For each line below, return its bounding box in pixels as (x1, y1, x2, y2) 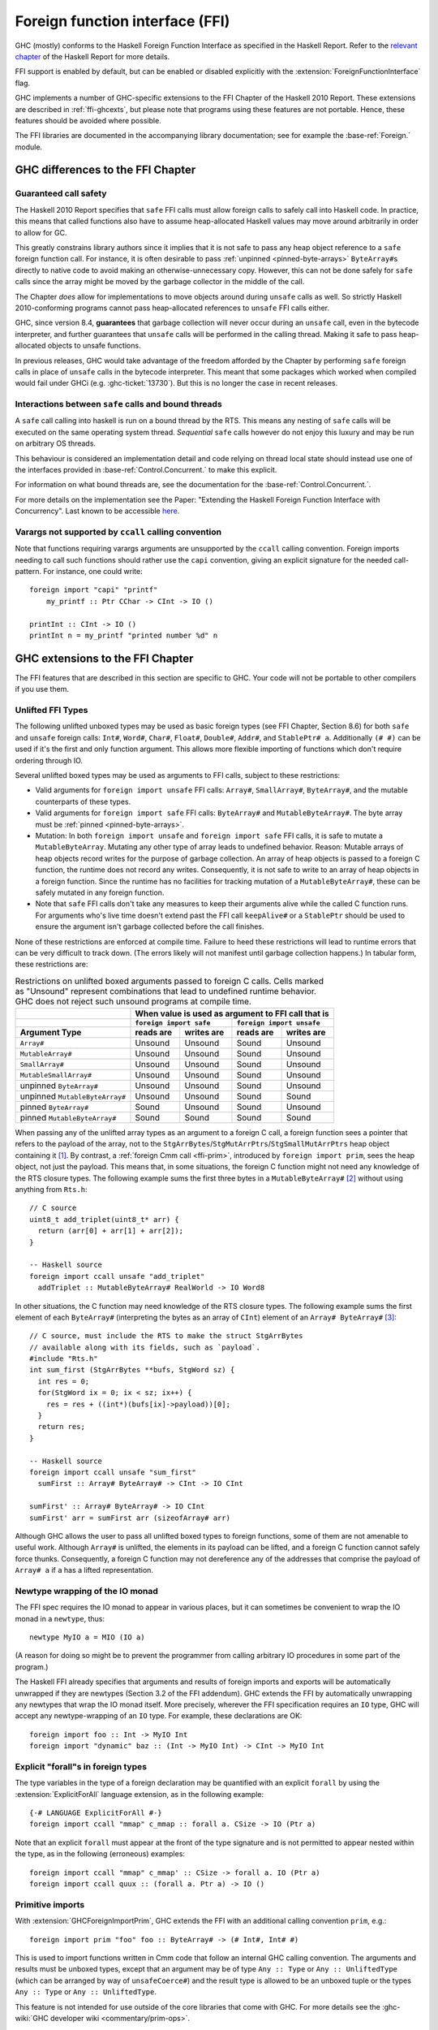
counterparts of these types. (35, 797, 131, 806)
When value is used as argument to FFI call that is (135, 1008, 330, 1019)
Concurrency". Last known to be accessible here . (15, 506, 180, 516)
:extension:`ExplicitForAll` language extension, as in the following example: (15, 1789, 264, 1799)
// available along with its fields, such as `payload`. (29, 1342, 261, 1352)
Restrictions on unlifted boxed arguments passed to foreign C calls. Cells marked (15, 975, 324, 987)
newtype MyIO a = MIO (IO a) (29, 1633, 145, 1642)
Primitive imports (15, 1898, 85, 1910)
